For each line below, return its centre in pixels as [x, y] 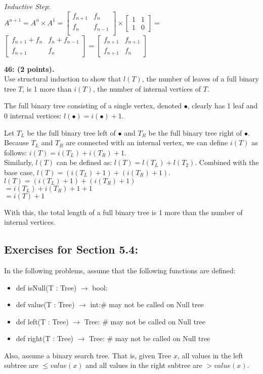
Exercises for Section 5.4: [71, 249]
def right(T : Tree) [45, 338]
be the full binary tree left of [71, 132]
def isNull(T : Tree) [46, 287]
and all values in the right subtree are [144, 365]
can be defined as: [84, 162]
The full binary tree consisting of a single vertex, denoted [93, 106]
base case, [19, 172]
